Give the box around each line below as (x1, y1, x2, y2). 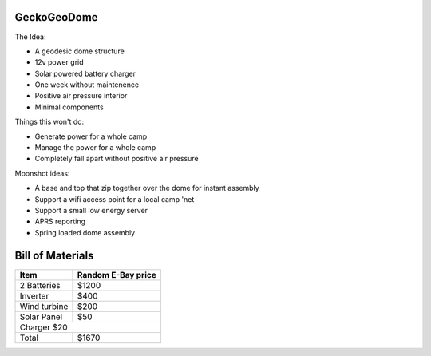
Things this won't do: (14, 117, 85, 127)
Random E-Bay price (77, 269, 157, 280)
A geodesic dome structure (34, 46, 125, 56)
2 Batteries (19, 279, 61, 291)
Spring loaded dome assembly (34, 227, 136, 237)
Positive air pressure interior (34, 91, 128, 101)
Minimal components (34, 102, 104, 112)
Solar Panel (19, 311, 63, 322)
